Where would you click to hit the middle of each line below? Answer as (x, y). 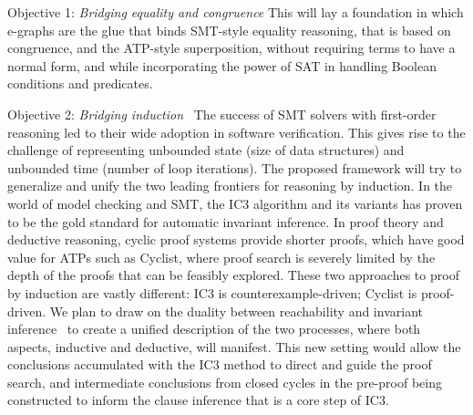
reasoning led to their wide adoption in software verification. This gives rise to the (236, 132)
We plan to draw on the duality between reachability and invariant (236, 311)
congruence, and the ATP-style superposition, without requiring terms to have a (231, 48)
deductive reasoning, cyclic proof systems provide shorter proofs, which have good (236, 239)
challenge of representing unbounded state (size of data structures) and (206, 150)
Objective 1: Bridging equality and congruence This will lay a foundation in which (236, 12)
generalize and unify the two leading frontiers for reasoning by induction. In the (230, 186)
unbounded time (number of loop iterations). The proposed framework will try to (235, 167)
